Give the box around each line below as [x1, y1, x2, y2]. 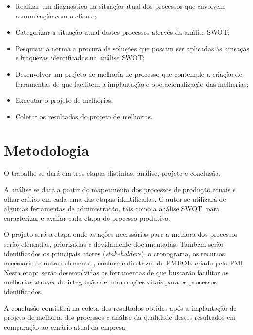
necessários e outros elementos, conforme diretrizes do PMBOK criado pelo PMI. [4, 258, 245, 268]
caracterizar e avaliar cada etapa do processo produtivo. [4, 212, 170, 223]
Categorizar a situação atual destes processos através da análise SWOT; [15, 27, 230, 37]
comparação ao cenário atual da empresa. [4, 321, 127, 332]
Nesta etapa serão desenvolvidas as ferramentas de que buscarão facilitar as [4, 267, 229, 277]
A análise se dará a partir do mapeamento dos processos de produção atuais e [4, 184, 236, 194]
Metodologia [4, 140, 89, 159]
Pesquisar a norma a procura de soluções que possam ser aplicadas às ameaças [15, 43, 249, 53]
